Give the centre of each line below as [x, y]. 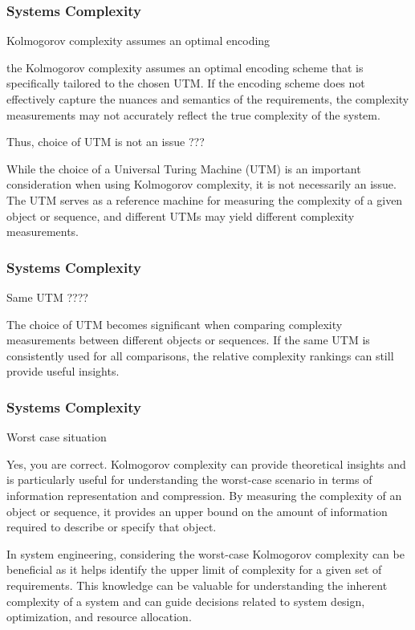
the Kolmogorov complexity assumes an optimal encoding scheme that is [185, 67]
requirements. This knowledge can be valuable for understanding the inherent [197, 585]
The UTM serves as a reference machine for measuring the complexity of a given [205, 199]
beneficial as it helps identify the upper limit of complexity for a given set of [194, 569]
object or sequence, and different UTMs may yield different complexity [181, 215]
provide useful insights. [63, 371]
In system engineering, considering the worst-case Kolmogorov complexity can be [205, 553]
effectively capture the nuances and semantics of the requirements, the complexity [208, 99]
